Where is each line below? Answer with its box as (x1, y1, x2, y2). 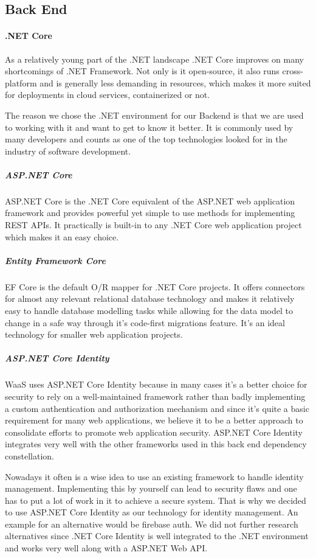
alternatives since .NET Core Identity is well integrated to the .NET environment (5, 529, 309, 542)
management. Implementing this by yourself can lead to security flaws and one (5, 482, 297, 495)
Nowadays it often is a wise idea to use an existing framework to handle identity (5, 470, 304, 483)
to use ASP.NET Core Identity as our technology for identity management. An (5, 506, 298, 518)
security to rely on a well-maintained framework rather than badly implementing (5, 389, 306, 402)
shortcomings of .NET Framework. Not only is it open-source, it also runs (5, 65, 280, 77)
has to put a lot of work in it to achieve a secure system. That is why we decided (5, 493, 306, 506)
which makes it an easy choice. (5, 230, 119, 243)
